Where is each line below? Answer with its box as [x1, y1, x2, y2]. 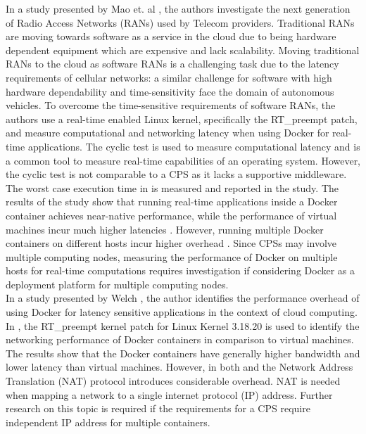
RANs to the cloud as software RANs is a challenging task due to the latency [6, 56, 339, 71]
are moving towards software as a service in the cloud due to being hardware [6, 29, 336, 44]
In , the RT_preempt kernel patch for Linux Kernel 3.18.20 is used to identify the [6, 318, 360, 333]
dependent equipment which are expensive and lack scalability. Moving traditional [6, 42, 360, 57]
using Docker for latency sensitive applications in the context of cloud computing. [6, 305, 358, 319]
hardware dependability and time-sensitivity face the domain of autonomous [6, 84, 334, 98]
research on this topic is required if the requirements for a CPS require [6, 401, 310, 416]
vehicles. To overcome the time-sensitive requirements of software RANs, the [6, 98, 336, 113]
